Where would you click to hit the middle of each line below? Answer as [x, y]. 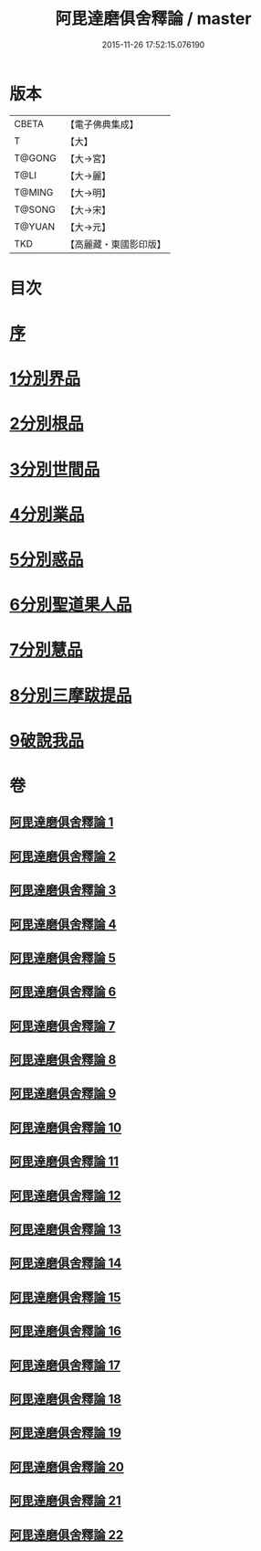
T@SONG [35, 209]
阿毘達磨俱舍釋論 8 [63, 1060]
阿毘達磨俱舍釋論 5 [63, 957]
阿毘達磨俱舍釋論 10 [66, 1127]
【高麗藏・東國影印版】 [115, 244]
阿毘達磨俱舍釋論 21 [65, 1501]
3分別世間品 [55, 469]
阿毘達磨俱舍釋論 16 [65, 1331]
